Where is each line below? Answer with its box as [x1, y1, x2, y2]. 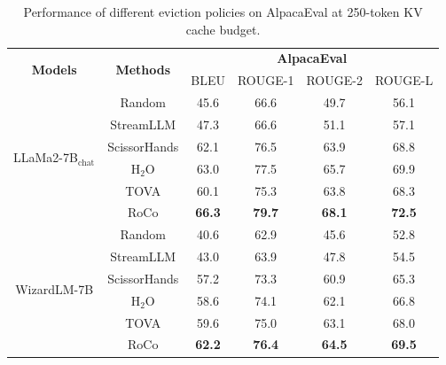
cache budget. [185, 19, 261, 38]
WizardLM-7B [15, 280, 94, 299]
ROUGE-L [374, 71, 434, 89]
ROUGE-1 [237, 71, 294, 89]
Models [31, 59, 77, 78]
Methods [115, 59, 171, 78]
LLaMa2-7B [13, 148, 78, 167]
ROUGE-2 [306, 71, 363, 89]
